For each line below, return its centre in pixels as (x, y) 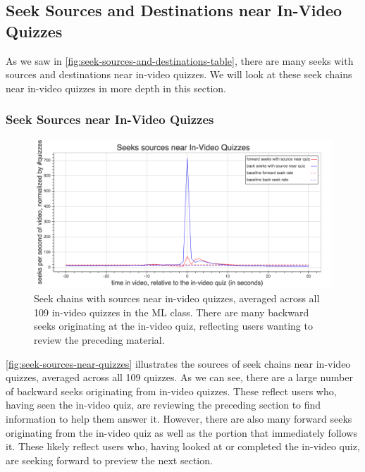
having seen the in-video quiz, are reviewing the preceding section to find (163, 405)
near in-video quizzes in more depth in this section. (116, 88)
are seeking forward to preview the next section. (109, 460)
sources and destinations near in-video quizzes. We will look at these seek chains (179, 74)
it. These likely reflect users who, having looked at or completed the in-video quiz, (183, 446)
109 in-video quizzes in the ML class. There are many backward (172, 312)
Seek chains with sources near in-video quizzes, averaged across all (177, 298)
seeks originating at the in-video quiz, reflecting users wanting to (173, 326)
